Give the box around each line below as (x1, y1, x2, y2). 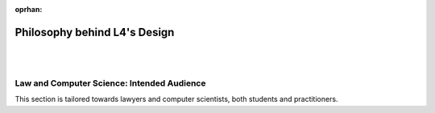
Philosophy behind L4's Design (14, 25, 175, 39)
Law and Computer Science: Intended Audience (14, 78, 206, 89)
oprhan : (14, 5, 43, 14)
